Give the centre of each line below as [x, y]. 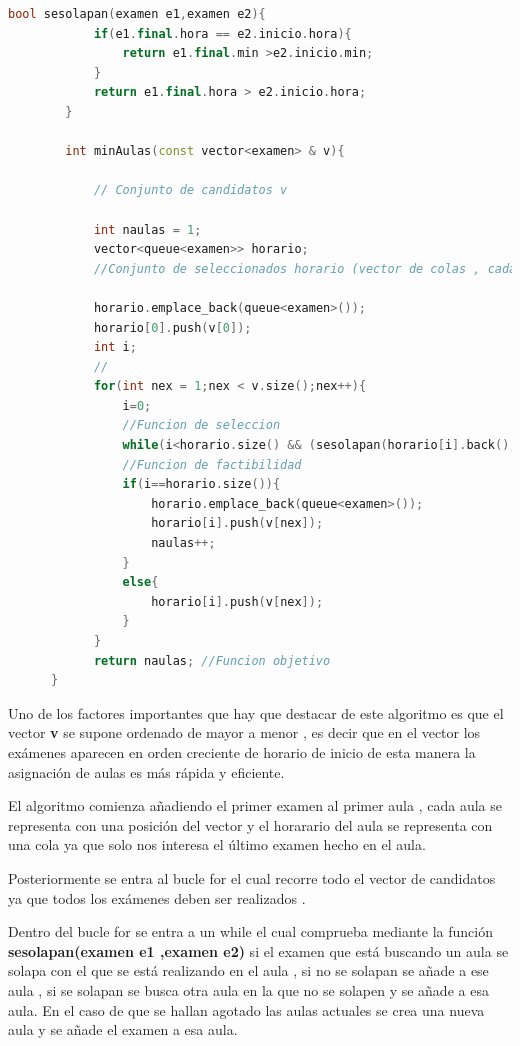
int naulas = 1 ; [147, 229]
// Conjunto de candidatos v [190, 190]
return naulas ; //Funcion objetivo [212, 660]
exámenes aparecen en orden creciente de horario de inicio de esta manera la [242, 751]
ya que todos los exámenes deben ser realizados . [157, 897]
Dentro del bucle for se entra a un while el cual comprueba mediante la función [250, 931]
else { [140, 582]
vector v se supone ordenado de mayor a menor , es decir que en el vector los [244, 732]
